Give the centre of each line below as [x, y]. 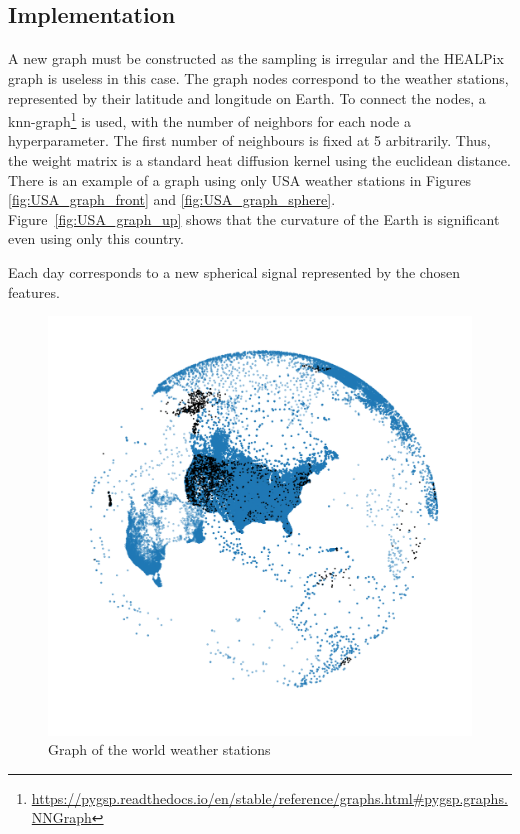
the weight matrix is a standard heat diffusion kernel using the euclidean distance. [259, 160]
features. [34, 291]
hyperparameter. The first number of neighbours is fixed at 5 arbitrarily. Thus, [249, 140]
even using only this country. [96, 238]
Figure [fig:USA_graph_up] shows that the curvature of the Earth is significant [254, 218]
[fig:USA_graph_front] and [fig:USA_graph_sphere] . [172, 199]
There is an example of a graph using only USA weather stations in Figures [240, 179]
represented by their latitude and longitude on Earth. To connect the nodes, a [247, 97]
